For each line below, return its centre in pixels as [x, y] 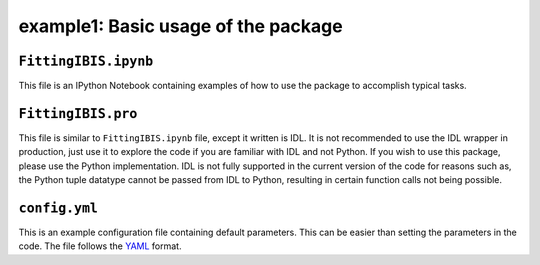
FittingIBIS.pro [78, 113]
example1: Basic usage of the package [181, 26]
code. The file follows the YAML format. [100, 246]
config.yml [58, 208]
